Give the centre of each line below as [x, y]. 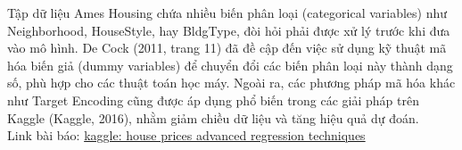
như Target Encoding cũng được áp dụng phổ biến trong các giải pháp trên [213, 100]
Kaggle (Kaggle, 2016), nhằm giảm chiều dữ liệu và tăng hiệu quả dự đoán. [213, 117]
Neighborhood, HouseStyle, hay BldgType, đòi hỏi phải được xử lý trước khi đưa [229, 30]
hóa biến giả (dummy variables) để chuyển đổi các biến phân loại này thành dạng [230, 65]
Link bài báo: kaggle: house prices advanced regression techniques [186, 135]
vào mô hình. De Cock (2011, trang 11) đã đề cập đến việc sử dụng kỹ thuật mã [227, 48]
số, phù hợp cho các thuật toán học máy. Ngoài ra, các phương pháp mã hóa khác [231, 83]
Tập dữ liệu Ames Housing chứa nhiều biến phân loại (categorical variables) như [227, 12]
